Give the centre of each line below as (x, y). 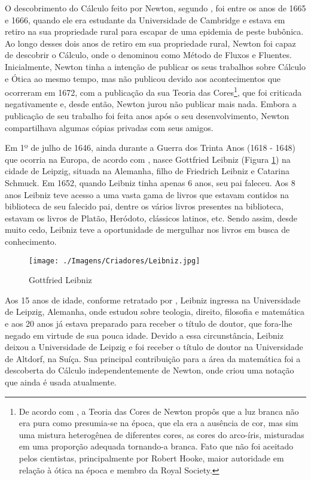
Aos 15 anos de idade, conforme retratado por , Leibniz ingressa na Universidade (153, 300)
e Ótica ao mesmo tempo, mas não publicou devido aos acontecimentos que (143, 78)
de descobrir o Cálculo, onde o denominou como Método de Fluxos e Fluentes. (148, 55)
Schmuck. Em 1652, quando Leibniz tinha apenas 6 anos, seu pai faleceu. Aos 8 (150, 182)
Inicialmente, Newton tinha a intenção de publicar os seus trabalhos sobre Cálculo (155, 66)
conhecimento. (31, 241)
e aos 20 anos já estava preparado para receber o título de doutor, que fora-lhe (149, 323)
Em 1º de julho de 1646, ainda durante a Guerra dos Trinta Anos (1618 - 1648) (150, 148)
